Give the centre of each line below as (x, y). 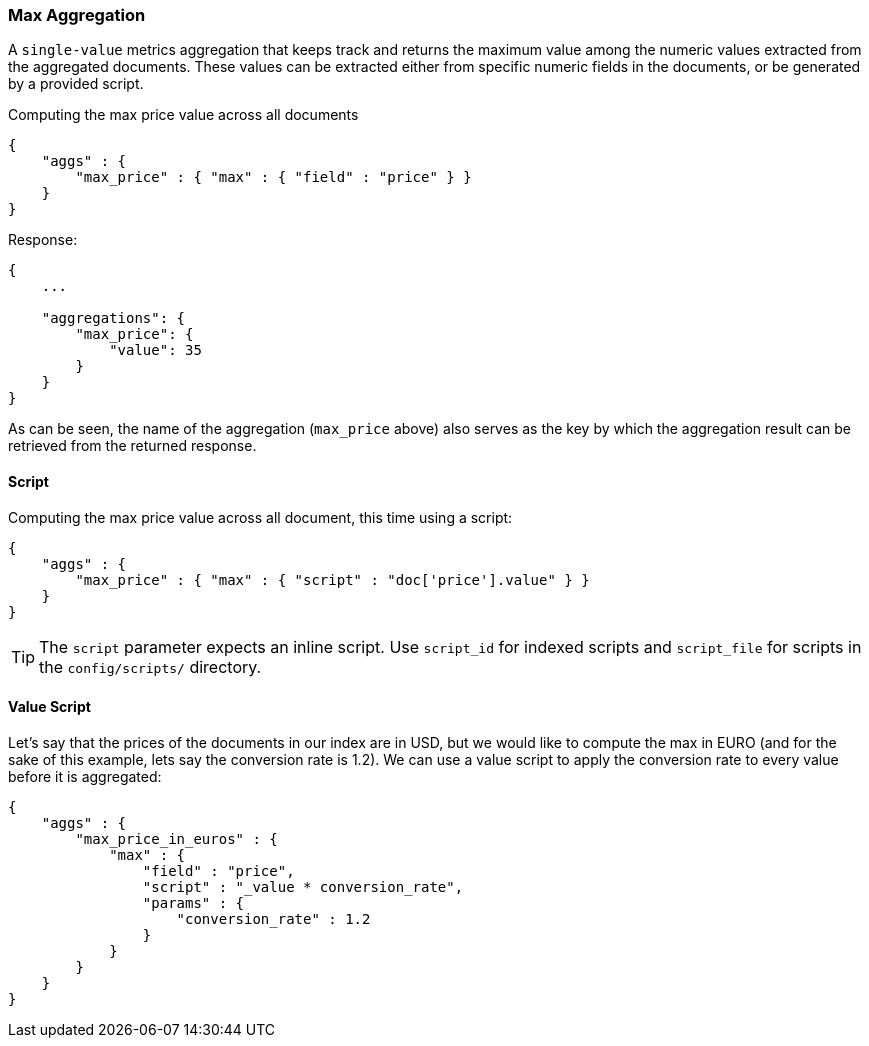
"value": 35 (155, 350)
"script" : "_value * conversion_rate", (303, 886)
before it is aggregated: (85, 776)
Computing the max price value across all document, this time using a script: (260, 517)
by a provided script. (76, 84)
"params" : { (193, 902)
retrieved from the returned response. (132, 446)
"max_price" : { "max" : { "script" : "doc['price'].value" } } (332, 579)
